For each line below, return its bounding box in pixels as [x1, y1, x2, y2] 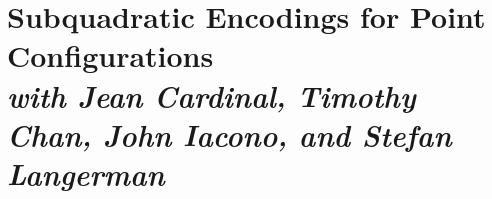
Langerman [7, 152, 165, 194]
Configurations [7, 35, 214, 76]
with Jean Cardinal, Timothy [7, 74, 416, 116]
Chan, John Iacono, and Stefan [7, 113, 452, 155]
